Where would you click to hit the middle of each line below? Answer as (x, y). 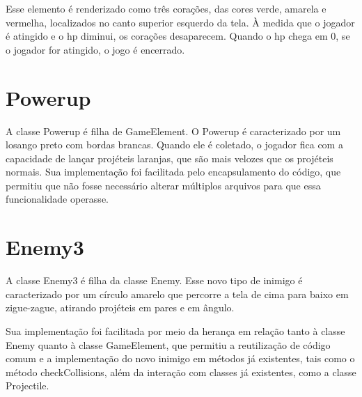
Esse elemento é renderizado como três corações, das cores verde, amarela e (166, 8)
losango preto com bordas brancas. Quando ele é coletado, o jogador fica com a (174, 145)
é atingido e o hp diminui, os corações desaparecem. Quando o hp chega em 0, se (178, 36)
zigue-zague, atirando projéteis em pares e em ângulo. (120, 308)
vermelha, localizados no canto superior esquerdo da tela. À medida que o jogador (180, 22)
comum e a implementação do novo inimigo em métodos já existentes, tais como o (180, 358)
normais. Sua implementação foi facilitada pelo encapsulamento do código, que (173, 172)
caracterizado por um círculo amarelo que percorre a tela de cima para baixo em (177, 294)
